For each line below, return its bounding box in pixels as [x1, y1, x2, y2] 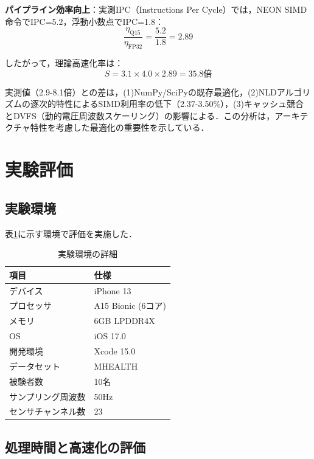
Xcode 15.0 [94, 345, 136, 357]
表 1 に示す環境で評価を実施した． [5, 227, 137, 240]
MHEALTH [94, 359, 138, 372]
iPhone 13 [94, 284, 131, 297]
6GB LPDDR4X [94, 314, 155, 327]
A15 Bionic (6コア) [94, 299, 167, 312]
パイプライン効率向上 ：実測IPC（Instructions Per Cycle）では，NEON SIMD [5, 3, 307, 15]
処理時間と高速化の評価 [5, 437, 145, 456]
